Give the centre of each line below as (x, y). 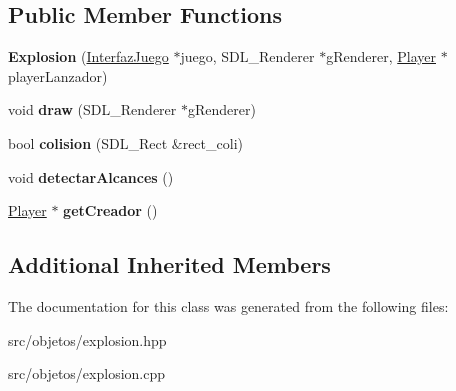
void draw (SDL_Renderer (92, 109)
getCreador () (110, 210)
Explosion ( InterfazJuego (88, 56)
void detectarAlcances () (91, 176)
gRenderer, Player (381, 56)
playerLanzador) (58, 75)
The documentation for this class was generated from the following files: (228, 305)
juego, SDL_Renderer (247, 56)
